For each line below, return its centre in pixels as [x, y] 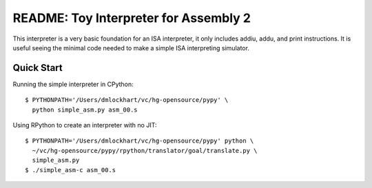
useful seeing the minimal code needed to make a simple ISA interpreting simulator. [131, 48]
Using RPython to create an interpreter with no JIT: [85, 125]
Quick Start [38, 68]
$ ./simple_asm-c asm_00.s [71, 170]
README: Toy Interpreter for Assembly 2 [132, 18]
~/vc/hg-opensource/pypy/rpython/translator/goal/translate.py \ [145, 150]
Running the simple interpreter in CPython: [73, 84]
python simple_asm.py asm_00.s [85, 109]
